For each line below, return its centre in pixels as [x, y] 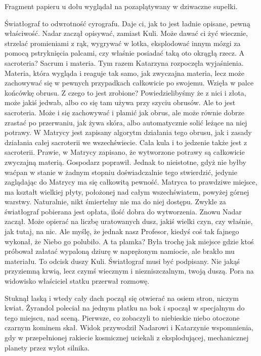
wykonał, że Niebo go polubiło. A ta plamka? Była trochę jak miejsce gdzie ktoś [129, 241]
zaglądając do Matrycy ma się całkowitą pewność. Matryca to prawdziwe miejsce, [131, 182]
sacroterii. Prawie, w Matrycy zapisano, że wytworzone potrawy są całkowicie [125, 152]
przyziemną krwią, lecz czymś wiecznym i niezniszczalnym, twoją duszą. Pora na [129, 271]
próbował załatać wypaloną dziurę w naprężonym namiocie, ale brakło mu [120, 251]
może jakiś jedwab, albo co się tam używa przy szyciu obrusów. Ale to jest [120, 102]
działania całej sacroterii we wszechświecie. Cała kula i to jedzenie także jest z [126, 142]
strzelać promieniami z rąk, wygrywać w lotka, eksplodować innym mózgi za [123, 43]
